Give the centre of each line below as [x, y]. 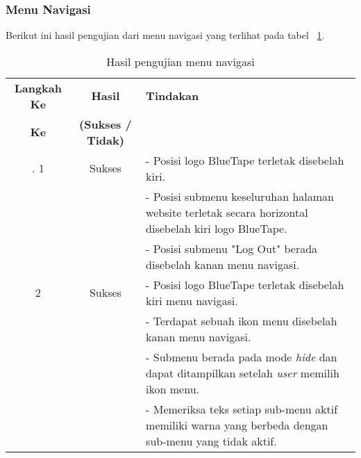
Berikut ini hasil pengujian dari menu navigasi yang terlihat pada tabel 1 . [165, 35]
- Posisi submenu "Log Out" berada [232, 248]
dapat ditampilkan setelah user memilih [243, 373]
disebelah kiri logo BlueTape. [217, 228]
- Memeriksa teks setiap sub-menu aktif [242, 409]
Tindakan [173, 96]
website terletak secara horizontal [227, 212]
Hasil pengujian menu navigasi [180, 61]
